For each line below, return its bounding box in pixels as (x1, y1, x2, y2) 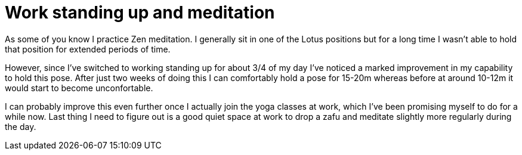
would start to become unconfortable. (5, 82, 153, 93)
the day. (5, 121, 36, 132)
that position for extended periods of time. (5, 44, 171, 54)
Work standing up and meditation (5, 2, 275, 23)
